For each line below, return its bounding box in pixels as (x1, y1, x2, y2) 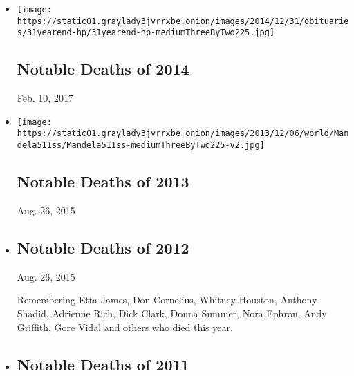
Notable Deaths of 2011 (17, 353, 189, 375)
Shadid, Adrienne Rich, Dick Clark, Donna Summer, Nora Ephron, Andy (17, 305, 327, 320)
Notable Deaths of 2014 (17, 58, 189, 79)
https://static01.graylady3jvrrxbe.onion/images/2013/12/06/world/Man (17, 129, 349, 139)
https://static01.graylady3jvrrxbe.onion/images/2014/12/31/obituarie (17, 16, 349, 26)
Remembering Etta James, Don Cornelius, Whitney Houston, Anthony (17, 292, 317, 307)
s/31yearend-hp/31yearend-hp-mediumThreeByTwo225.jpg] (17, 28, 275, 38)
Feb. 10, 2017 (17, 91, 73, 105)
